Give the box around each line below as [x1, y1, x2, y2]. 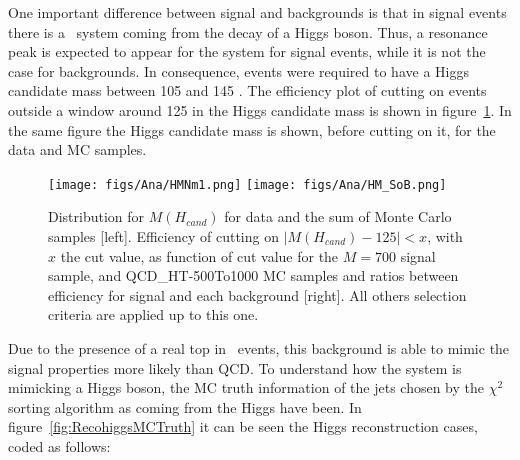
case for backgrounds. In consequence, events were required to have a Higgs [8, 60, 469, 81]
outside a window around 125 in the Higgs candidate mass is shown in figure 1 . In [8, 99, 512, 120]
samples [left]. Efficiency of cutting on [48, 226, 279, 246]
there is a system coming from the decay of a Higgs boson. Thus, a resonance [8, 21, 488, 42]
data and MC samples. [8, 139, 147, 160]
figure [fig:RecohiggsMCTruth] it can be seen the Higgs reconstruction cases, [8, 416, 478, 437]
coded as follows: [8, 435, 111, 456]
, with [427, 226, 463, 246]
